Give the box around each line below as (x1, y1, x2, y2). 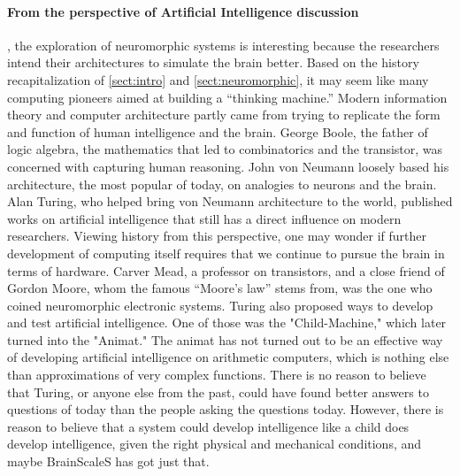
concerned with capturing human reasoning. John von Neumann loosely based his (7, 157, 449, 175)
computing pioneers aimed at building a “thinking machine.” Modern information (7, 88, 448, 106)
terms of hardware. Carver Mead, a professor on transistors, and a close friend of (7, 261, 445, 280)
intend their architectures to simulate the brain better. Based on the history (7, 53, 419, 72)
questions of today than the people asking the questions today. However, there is (7, 400, 444, 418)
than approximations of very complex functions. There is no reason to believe (7, 365, 426, 384)
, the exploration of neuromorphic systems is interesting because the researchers (7, 35, 440, 54)
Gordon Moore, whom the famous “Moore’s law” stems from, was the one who (7, 279, 433, 297)
